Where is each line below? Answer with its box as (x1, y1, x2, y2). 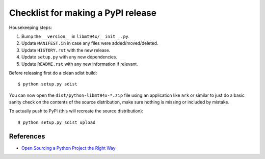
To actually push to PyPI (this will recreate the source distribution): (9, 108, 143, 114)
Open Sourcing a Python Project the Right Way (21, 145, 116, 151)
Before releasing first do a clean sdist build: (9, 70, 97, 76)
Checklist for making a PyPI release (9, 7, 157, 18)
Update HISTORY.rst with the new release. (21, 47, 110, 53)
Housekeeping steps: (9, 25, 53, 30)
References (9, 132, 45, 140)
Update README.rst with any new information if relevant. (21, 61, 138, 67)
